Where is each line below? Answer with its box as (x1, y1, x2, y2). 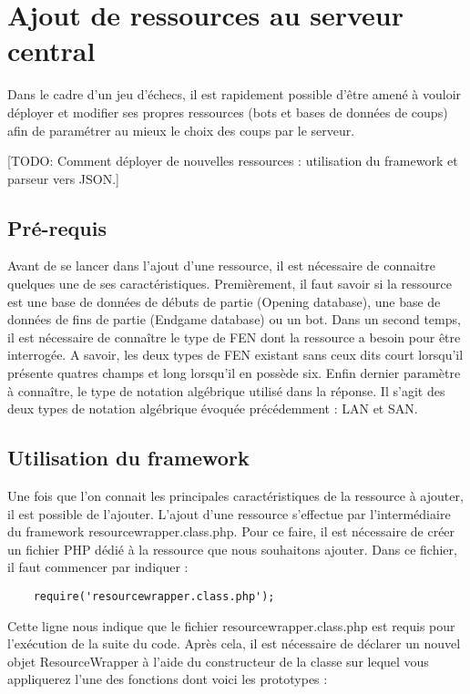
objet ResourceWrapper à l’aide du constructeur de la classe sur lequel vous (7, 651, 429, 670)
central (7, 32, 96, 69)
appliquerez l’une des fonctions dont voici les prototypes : (7, 669, 328, 689)
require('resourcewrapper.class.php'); (33, 590, 275, 603)
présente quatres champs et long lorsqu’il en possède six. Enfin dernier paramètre (7, 363, 461, 383)
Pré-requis (7, 213, 107, 241)
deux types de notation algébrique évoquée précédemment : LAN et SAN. (7, 399, 418, 418)
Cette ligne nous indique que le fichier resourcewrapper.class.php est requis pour (7, 616, 455, 635)
